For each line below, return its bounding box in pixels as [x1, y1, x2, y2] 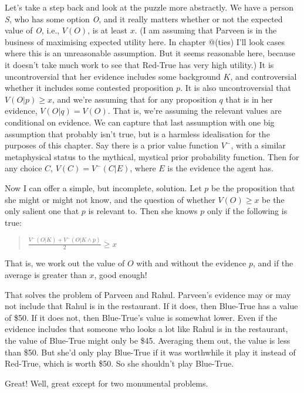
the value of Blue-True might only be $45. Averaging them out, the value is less [5, 334, 291, 346]
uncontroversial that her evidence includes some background [5, 70, 221, 82]
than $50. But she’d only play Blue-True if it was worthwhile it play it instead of [5, 345, 296, 358]
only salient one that [5, 205, 79, 217]
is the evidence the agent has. [167, 162, 273, 174]
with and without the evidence [136, 257, 246, 269]
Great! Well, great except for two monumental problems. [5, 377, 208, 389]
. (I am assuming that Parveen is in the [134, 24, 277, 36]
